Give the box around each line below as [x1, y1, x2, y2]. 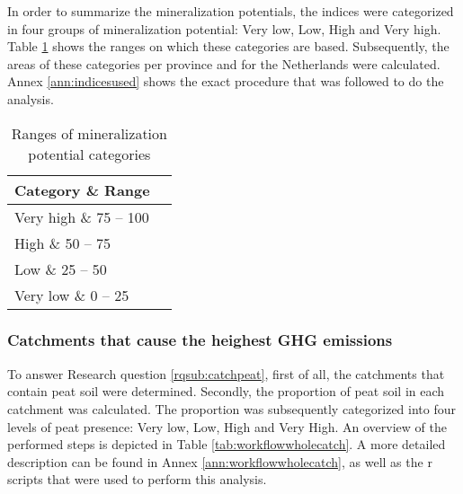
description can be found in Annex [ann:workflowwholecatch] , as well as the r [7, 452, 432, 471]
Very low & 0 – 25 [14, 284, 129, 305]
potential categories [28, 143, 151, 164]
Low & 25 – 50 [14, 258, 107, 279]
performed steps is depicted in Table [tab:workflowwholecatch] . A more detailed [7, 435, 446, 454]
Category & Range [14, 179, 150, 200]
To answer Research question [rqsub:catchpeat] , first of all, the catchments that [7, 364, 445, 383]
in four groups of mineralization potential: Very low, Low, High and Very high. [7, 19, 441, 38]
